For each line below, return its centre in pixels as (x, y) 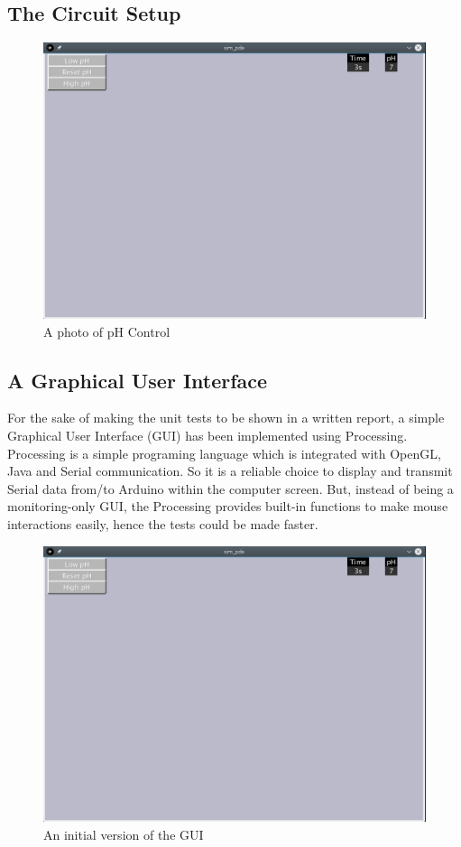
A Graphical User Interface (138, 380)
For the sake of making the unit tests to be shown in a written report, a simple (226, 418)
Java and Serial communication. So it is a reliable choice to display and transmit (230, 471)
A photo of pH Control (107, 331)
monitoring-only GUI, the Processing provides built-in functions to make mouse (228, 506)
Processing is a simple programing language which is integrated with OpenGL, (224, 453)
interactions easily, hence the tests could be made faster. (163, 524)
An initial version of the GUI (124, 835)
